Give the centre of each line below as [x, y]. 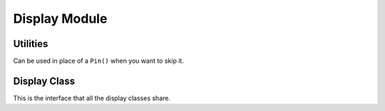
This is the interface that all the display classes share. [92, 98]
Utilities [31, 44]
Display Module [60, 18]
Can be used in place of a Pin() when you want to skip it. [99, 61]
